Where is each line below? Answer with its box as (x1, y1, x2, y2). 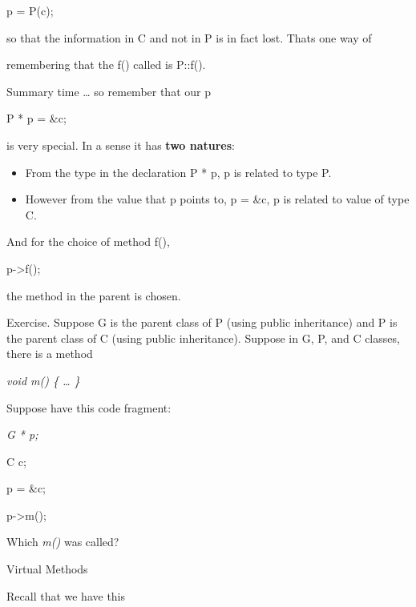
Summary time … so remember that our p (6, 82, 211, 99)
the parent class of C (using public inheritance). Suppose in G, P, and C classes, (6, 329, 400, 346)
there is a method (6, 345, 93, 362)
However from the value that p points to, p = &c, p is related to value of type (25, 191, 410, 207)
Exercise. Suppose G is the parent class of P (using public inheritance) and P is (6, 314, 398, 331)
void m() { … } (6, 372, 80, 388)
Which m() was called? (6, 533, 119, 550)
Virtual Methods (6, 561, 88, 577)
